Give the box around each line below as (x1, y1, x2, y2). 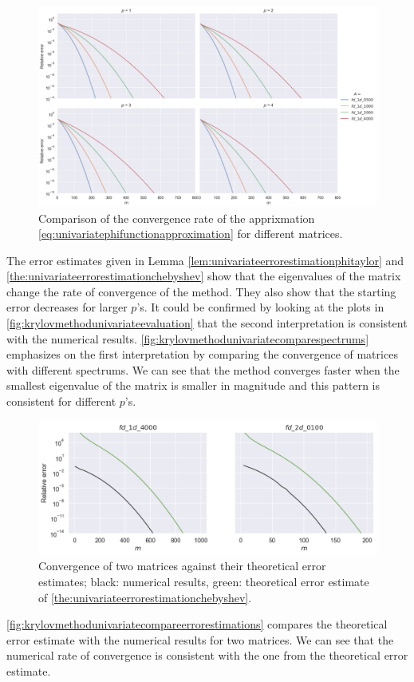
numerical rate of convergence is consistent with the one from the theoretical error (6, 647, 408, 664)
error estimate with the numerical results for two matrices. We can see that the (6, 631, 394, 648)
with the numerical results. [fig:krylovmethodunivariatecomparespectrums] (6, 330, 369, 347)
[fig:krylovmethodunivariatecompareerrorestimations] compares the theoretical (6, 616, 388, 632)
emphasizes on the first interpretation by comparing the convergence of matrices (6, 346, 398, 363)
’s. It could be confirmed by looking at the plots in (136, 299, 384, 315)
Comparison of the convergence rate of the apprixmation (38, 209, 315, 226)
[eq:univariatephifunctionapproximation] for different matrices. (38, 225, 343, 242)
